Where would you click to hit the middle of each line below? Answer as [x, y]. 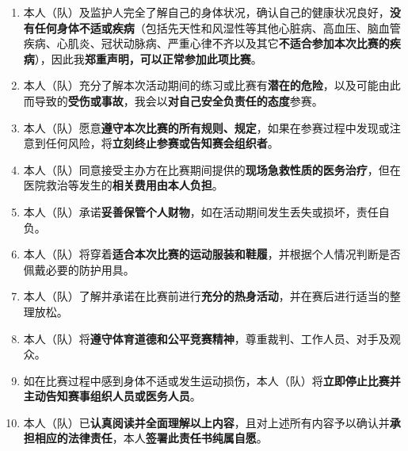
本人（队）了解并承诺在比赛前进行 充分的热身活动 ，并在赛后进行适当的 [206, 296]
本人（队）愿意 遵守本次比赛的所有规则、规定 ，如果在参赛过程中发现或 [206, 127]
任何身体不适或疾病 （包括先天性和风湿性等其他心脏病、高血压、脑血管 [217, 27]
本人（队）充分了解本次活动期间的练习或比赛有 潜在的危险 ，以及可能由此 [212, 85]
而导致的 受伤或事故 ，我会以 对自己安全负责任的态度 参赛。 [173, 100]
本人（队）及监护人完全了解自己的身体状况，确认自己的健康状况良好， [206, 12]
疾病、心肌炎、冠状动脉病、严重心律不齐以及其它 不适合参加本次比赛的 [206, 43]
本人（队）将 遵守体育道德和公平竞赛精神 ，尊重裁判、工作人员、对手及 [206, 338]
